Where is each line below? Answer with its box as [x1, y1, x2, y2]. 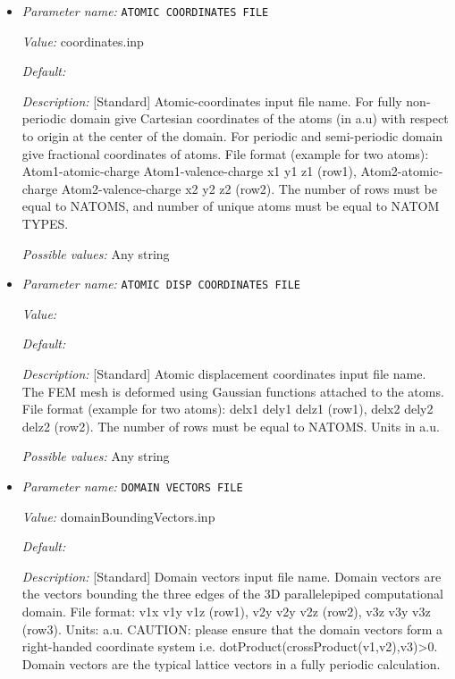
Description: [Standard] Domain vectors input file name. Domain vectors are [21, 566, 442, 585]
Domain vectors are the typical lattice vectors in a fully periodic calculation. [21, 654, 441, 673]
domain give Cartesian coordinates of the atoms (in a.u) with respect [70, 109, 449, 128]
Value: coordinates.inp [21, 31, 144, 50]
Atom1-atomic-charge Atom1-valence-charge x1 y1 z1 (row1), [21, 162, 357, 180]
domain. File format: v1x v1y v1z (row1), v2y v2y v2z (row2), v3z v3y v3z [21, 602, 431, 621]
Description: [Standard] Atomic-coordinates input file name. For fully [21, 91, 402, 110]
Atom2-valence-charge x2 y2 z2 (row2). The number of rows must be [61, 179, 438, 197]
